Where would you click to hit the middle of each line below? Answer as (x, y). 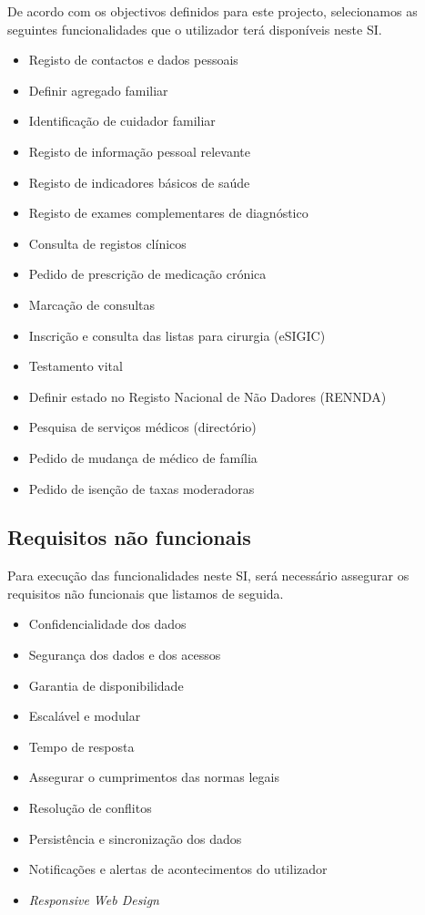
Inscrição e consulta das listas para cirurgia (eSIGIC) (177, 335)
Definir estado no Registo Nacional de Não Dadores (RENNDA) (207, 396)
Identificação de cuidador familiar (122, 121)
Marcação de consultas (92, 304)
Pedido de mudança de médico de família (143, 457)
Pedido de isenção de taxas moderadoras (142, 488)
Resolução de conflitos (90, 808)
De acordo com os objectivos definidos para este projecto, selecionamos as (212, 11)
